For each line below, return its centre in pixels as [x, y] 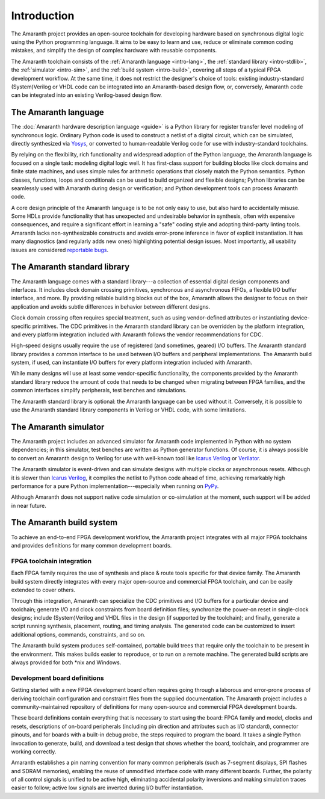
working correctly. [34, 751]
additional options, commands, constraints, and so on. [78, 634]
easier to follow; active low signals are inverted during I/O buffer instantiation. [107, 788]
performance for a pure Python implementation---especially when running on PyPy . [115, 486]
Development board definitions [58, 678]
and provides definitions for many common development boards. [91, 545]
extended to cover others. [43, 590]
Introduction [43, 16]
